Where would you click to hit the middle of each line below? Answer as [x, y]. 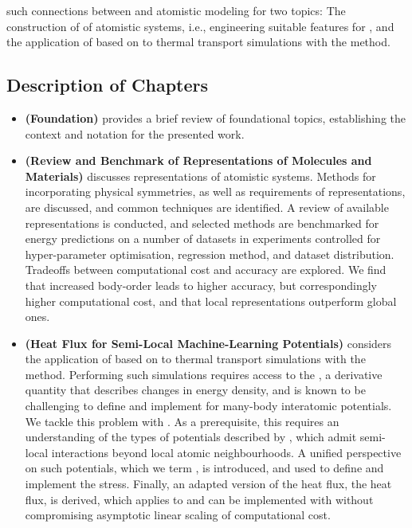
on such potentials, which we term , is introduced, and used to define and [204, 468]
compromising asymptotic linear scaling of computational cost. [178, 515]
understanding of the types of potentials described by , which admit [191, 437]
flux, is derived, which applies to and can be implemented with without [199, 499]
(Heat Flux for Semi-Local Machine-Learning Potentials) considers [208, 343]
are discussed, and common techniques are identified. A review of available [207, 207]
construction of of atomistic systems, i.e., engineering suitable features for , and [200, 26]
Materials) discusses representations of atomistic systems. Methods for [200, 176]
